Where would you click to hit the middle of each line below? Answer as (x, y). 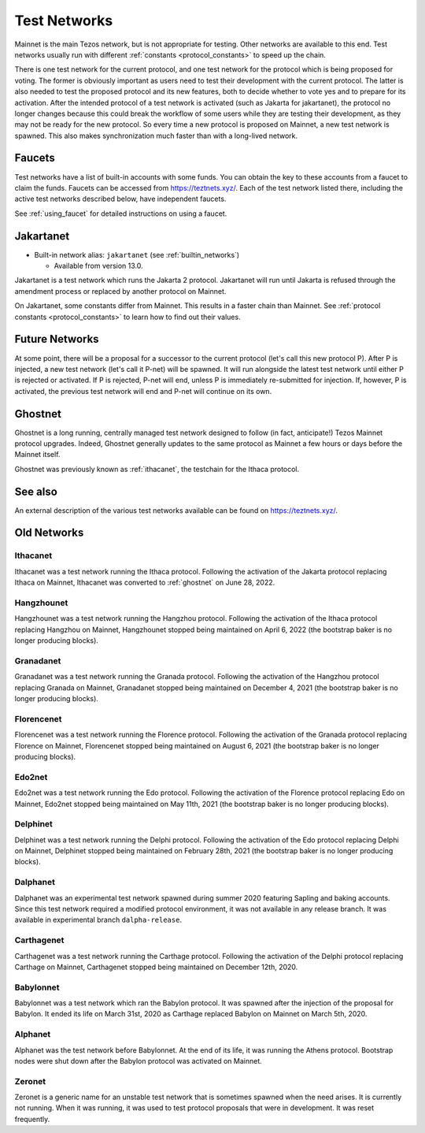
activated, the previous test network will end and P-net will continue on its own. (143, 391)
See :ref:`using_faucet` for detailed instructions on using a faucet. (121, 214)
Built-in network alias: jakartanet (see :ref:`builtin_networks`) (137, 254)
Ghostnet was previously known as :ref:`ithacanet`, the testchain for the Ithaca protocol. (157, 469)
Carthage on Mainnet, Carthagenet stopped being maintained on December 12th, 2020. (156, 967)
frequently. (32, 1119)
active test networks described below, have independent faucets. (120, 199)
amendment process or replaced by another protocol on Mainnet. (120, 291)
